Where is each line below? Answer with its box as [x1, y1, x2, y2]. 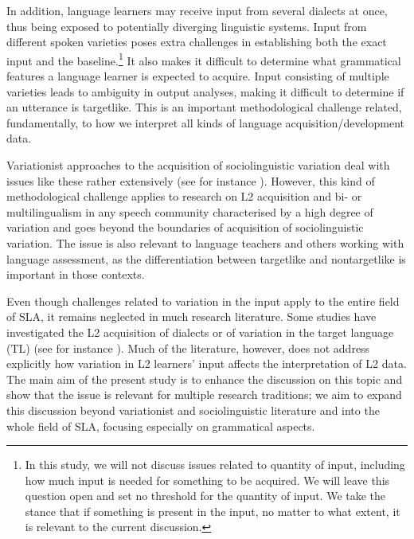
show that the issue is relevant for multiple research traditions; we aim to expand [6, 386, 402, 403]
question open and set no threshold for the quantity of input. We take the [25, 487, 386, 504]
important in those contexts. [6, 266, 145, 283]
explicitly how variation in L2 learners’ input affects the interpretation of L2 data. [6, 355, 407, 372]
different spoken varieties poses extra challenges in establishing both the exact [6, 33, 387, 50]
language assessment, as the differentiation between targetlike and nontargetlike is [6, 250, 406, 267]
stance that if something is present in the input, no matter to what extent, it [25, 502, 400, 519]
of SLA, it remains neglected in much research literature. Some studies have [6, 308, 377, 325]
